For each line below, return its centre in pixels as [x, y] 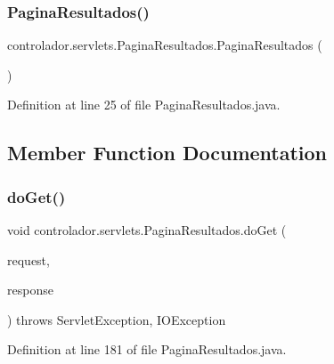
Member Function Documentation [167, 153]
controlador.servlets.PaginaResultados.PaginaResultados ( [165, 45]
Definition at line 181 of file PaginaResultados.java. [147, 349]
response [30, 290]
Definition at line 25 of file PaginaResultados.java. [144, 105]
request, [29, 259]
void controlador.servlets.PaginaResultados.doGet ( [147, 230]
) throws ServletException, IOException [117, 319]
